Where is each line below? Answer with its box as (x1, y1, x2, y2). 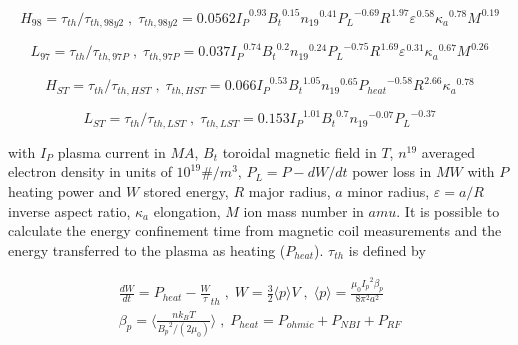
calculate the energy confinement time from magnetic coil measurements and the (8, 220, 502, 241)
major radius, (248, 181, 331, 201)
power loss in (352, 161, 432, 182)
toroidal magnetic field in (222, 141, 377, 162)
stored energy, (143, 181, 229, 201)
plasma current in (57, 141, 166, 162)
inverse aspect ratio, (8, 200, 131, 221)
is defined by (348, 239, 426, 260)
